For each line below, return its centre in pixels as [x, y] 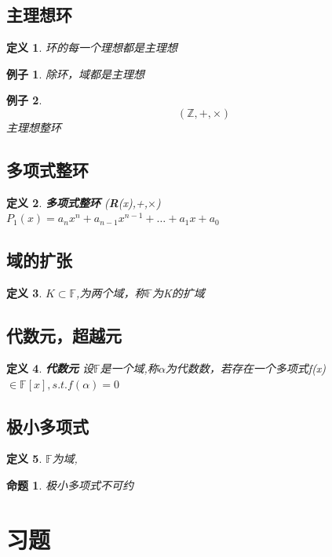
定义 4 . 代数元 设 [50, 368]
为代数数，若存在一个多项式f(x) [246, 368]
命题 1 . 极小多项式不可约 [70, 484]
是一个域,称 [129, 368]
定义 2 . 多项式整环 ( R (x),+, [77, 202]
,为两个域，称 [111, 293]
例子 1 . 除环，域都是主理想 [75, 73]
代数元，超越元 [64, 335]
